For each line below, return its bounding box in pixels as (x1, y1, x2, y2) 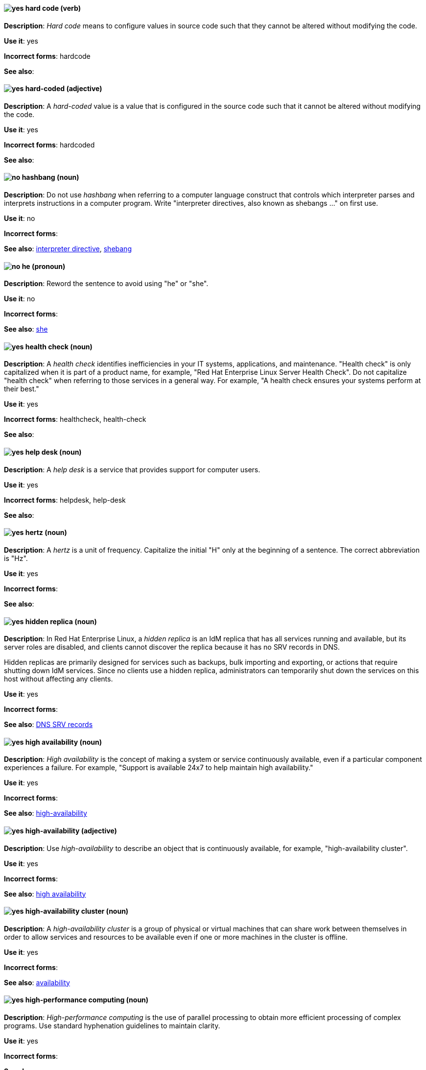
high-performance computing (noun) (25, 996, 149, 1004)
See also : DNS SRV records (4, 720, 93, 729)
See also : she (4, 325, 48, 334)
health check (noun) (25, 342, 93, 351)
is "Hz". (4, 554, 28, 562)
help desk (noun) (25, 448, 82, 457)
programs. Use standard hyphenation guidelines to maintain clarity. (4, 1021, 220, 1030)
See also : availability (4, 978, 70, 987)
